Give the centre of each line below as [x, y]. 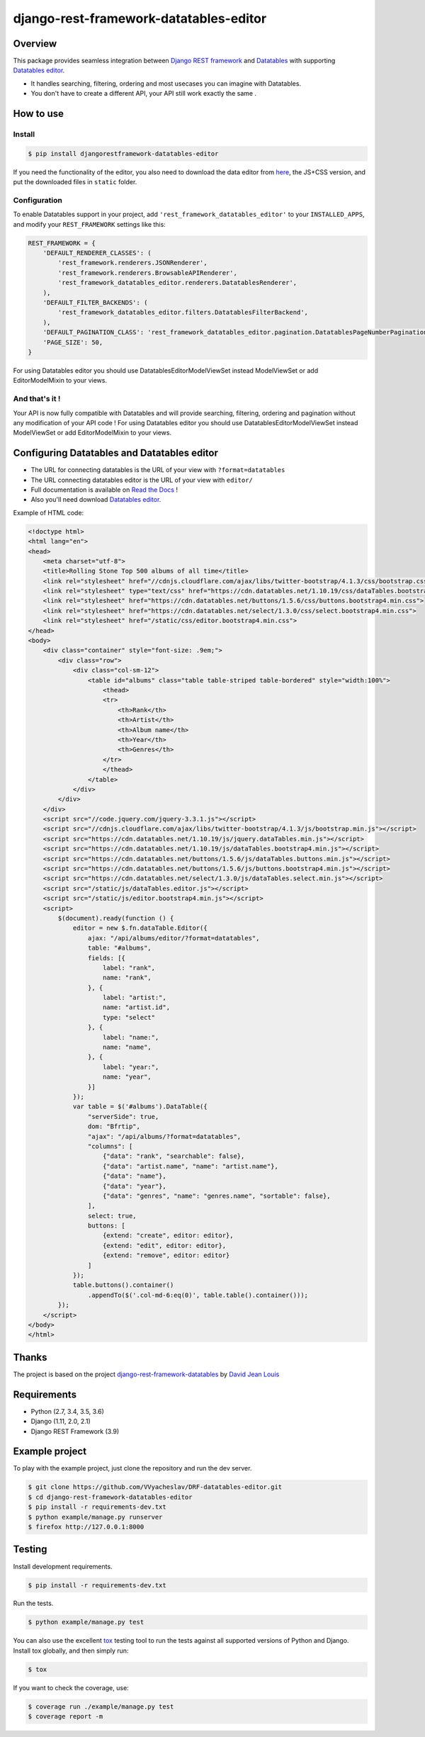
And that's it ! [37, 399]
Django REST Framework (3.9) [75, 1431]
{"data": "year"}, [135, 1186]
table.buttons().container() [123, 1285]
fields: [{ [106, 958]
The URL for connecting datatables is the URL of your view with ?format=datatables [158, 470]
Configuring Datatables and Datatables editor [116, 453]
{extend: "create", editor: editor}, [168, 1236]
